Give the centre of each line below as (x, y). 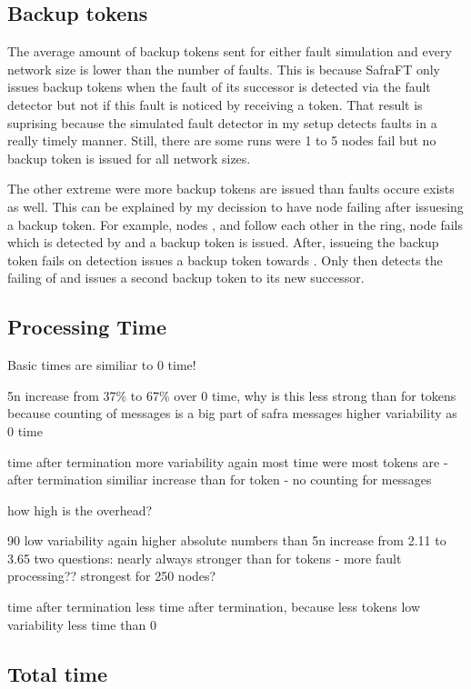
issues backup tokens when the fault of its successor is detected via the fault (219, 87)
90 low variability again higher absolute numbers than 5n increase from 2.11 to (227, 540)
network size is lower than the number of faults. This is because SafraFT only (224, 69)
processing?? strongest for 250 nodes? (112, 576)
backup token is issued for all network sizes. (129, 158)
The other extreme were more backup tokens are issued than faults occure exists (231, 189)
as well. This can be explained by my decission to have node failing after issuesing (235, 206)
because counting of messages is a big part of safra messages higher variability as (232, 413)
